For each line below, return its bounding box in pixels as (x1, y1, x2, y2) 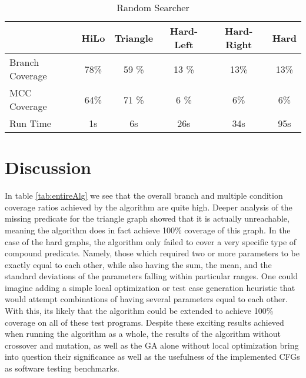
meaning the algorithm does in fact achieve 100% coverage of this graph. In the (5, 223, 291, 236)
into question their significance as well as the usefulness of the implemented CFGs (5, 350, 300, 363)
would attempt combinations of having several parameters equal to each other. (5, 293, 288, 305)
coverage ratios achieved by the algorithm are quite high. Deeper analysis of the (5, 200, 292, 213)
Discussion (5, 155, 91, 179)
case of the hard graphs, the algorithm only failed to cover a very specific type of (5, 235, 297, 247)
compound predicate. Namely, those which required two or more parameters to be (5, 247, 300, 259)
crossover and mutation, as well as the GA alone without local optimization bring (5, 339, 299, 351)
